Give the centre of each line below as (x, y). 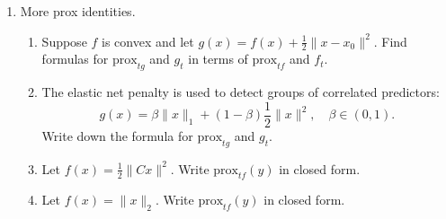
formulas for (75, 59)
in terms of (218, 59)
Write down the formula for (117, 135)
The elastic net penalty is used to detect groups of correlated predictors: (241, 92)
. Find (390, 41)
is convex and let (148, 41)
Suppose (64, 41)
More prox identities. (78, 11)
